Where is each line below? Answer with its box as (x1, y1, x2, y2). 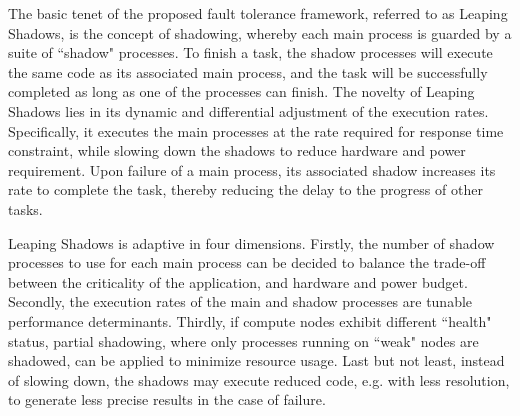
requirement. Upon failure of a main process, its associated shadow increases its (8, 159, 496, 180)
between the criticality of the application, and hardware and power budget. (8, 271, 468, 292)
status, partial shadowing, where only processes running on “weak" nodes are (8, 330, 479, 351)
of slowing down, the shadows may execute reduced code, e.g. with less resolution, (8, 369, 510, 390)
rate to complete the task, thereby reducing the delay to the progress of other (8, 179, 483, 200)
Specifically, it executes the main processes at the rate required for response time (8, 120, 504, 141)
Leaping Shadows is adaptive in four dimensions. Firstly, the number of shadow (8, 232, 495, 253)
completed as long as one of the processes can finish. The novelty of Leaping (8, 81, 475, 102)
